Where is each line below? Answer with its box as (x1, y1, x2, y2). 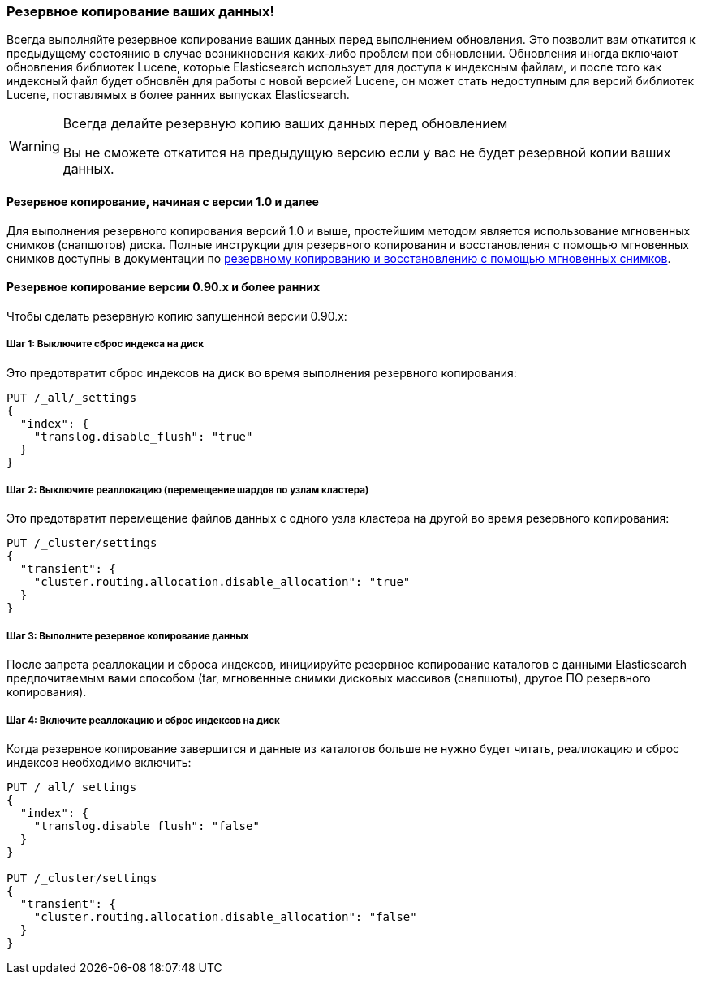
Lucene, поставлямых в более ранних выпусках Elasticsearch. (6, 88, 350, 102)
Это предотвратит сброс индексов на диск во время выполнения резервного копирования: (6, 365, 517, 380)
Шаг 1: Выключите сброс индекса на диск (6, 338, 204, 351)
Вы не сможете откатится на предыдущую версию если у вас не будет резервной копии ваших (62, 144, 671, 161)
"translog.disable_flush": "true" (33, 429, 253, 443)
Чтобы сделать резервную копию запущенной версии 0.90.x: (6, 308, 347, 323)
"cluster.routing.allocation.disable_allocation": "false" (33, 910, 417, 923)
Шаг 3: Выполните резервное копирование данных (6, 630, 249, 642)
